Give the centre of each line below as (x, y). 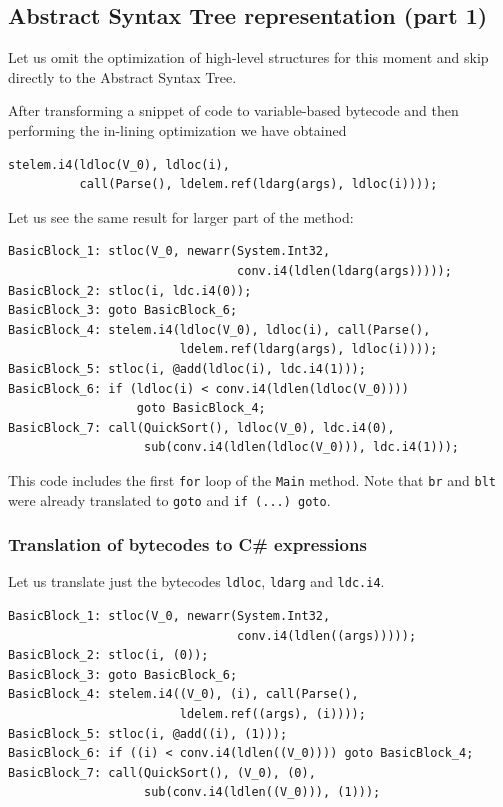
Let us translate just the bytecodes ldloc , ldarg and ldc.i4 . (196, 581)
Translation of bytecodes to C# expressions (187, 544)
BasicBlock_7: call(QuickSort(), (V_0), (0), (162, 772)
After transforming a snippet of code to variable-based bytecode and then (233, 110)
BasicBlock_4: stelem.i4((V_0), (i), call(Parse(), (183, 694)
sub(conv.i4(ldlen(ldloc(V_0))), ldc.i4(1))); (302, 447)
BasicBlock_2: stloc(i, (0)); (108, 655)
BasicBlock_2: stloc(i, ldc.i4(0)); (130, 290)
